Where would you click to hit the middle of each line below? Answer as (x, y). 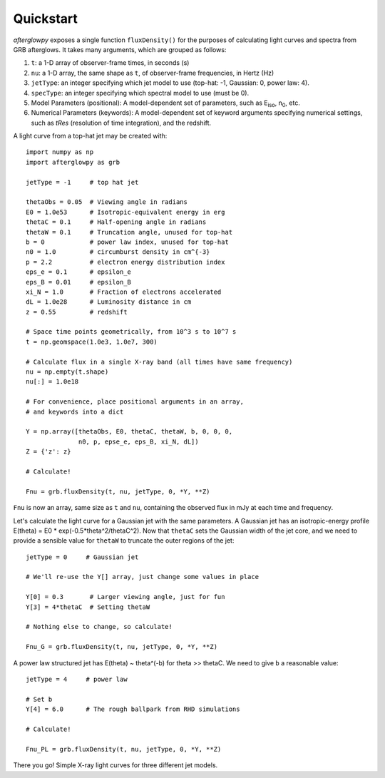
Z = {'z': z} (48, 452)
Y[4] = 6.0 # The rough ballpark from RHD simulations (133, 709)
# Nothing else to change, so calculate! (99, 627)
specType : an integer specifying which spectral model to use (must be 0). (140, 93)
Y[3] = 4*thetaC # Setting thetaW (88, 607)
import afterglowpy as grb (73, 162)
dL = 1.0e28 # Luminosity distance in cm (109, 302)
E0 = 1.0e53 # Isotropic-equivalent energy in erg (125, 212)
